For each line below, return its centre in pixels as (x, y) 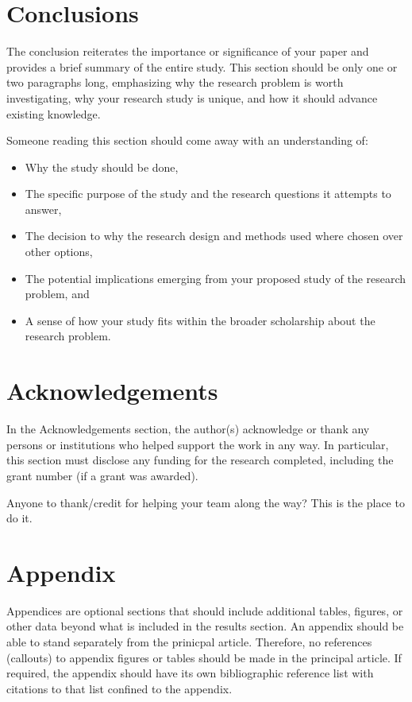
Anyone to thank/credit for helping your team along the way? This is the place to (206, 502)
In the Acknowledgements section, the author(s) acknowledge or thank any (188, 429)
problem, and (57, 294)
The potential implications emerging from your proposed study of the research (216, 278)
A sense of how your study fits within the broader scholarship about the (200, 320)
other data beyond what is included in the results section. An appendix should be (205, 626)
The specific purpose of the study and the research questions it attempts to (208, 194)
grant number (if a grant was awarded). (102, 475)
